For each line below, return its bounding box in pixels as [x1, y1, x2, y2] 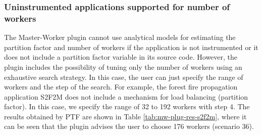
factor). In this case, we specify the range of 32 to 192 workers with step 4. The [4, 101, 250, 112]
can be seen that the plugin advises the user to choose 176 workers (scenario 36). [4, 121, 254, 131]
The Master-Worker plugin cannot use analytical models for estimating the [4, 32, 236, 42]
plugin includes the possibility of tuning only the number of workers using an [4, 61, 242, 72]
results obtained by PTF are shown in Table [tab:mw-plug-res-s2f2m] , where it [4, 111, 247, 121]
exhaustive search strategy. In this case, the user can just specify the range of [4, 71, 243, 82]
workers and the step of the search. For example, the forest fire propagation [4, 81, 238, 92]
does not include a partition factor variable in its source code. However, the [4, 52, 238, 62]
